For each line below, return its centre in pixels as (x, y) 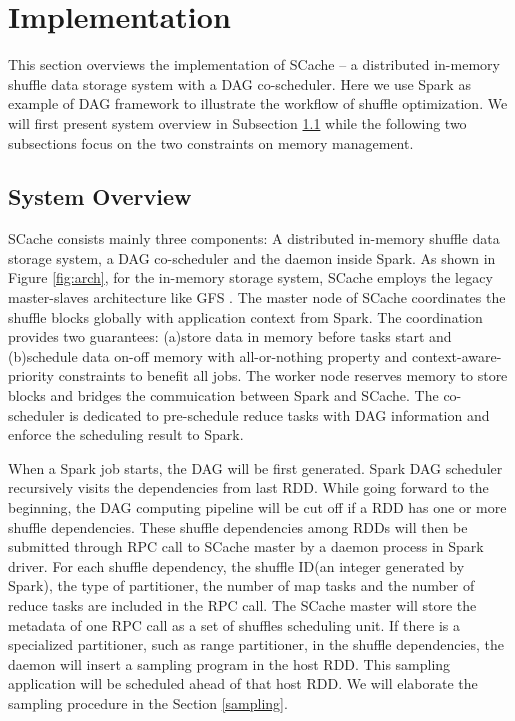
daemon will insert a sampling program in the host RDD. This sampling (229, 663)
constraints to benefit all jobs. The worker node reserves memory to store (283, 375)
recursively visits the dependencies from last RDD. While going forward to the (248, 487)
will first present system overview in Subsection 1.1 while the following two (237, 122)
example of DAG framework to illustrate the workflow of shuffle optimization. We (258, 103)
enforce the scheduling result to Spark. (126, 434)
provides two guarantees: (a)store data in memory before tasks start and (230, 336)
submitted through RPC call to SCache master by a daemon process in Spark (246, 546)
